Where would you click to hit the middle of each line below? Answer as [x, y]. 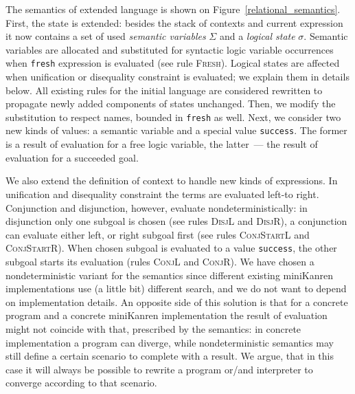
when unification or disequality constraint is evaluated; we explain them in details [177, 77]
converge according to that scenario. [81, 383]
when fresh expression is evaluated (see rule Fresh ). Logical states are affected [173, 63]
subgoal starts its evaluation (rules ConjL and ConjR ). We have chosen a [160, 261]
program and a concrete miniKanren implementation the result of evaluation [167, 315]
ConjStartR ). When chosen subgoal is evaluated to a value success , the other [171, 248]
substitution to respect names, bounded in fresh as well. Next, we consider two [173, 117]
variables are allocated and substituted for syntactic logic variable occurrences [170, 49]
